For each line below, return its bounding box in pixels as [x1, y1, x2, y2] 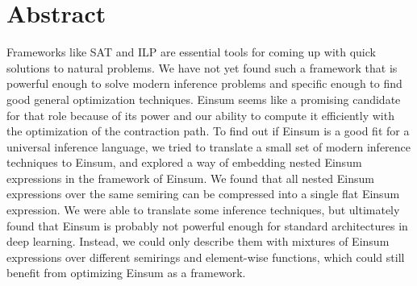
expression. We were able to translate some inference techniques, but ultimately [6, 201, 400, 218]
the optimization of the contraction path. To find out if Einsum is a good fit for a [6, 122, 410, 139]
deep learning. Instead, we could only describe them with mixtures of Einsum [6, 233, 390, 250]
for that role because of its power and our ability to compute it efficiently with [6, 106, 394, 123]
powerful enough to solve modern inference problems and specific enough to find [6, 75, 402, 92]
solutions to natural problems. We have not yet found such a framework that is [6, 59, 398, 76]
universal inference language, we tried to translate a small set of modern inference [6, 138, 411, 155]
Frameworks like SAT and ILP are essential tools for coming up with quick [6, 44, 376, 60]
